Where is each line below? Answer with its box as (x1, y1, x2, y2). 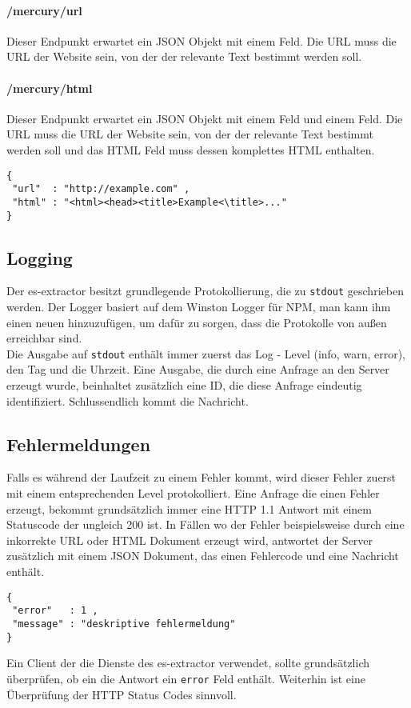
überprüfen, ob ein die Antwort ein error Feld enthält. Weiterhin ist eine (6, 670, 365, 686)
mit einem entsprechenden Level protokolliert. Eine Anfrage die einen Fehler (6, 485, 380, 502)
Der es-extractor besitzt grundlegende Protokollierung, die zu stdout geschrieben (6, 282, 404, 299)
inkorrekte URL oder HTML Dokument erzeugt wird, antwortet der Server (6, 531, 373, 548)
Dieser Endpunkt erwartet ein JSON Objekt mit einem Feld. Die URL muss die (6, 32, 397, 49)
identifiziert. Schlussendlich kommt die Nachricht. (6, 392, 249, 409)
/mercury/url (6, 2, 82, 18)
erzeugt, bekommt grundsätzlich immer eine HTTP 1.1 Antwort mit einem (6, 500, 372, 517)
